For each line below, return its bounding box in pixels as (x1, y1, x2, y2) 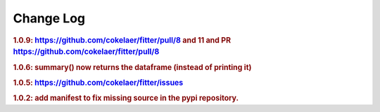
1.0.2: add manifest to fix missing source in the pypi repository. (13, 93, 239, 103)
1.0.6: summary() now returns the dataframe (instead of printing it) (13, 62, 252, 72)
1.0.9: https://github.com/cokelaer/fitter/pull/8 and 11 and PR (13, 35, 232, 45)
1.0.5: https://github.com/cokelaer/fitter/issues (13, 78, 184, 87)
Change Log (13, 10, 86, 26)
